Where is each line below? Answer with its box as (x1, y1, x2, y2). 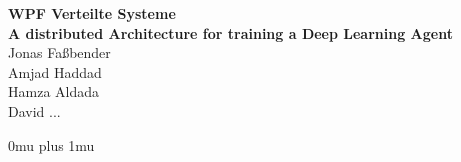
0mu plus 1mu (8, 134, 95, 155)
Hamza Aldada (8, 81, 99, 102)
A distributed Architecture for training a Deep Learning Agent (8, 22, 453, 43)
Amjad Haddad (8, 61, 102, 82)
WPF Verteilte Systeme (8, 3, 176, 23)
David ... (8, 100, 61, 121)
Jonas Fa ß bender (8, 42, 111, 63)
